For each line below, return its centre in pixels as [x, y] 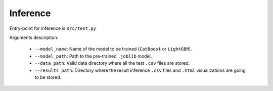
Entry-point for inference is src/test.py [53, 28]
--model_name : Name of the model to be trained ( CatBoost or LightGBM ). [113, 49]
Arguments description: [34, 37]
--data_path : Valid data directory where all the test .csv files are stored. [112, 63]
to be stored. [48, 77]
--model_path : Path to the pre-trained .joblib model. [93, 56]
